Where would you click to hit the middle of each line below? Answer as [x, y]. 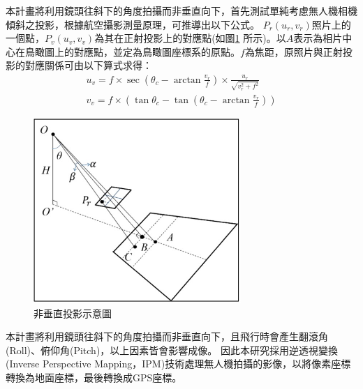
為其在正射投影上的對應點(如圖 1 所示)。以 [190, 38]
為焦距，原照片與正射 [294, 51]
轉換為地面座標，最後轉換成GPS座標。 [94, 377]
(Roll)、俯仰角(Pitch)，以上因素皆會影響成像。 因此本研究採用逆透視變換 [172, 350]
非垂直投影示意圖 [73, 313]
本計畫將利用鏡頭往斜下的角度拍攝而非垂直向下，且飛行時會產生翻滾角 [167, 336]
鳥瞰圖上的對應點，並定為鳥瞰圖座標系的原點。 [132, 51]
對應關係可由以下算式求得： [88, 65]
